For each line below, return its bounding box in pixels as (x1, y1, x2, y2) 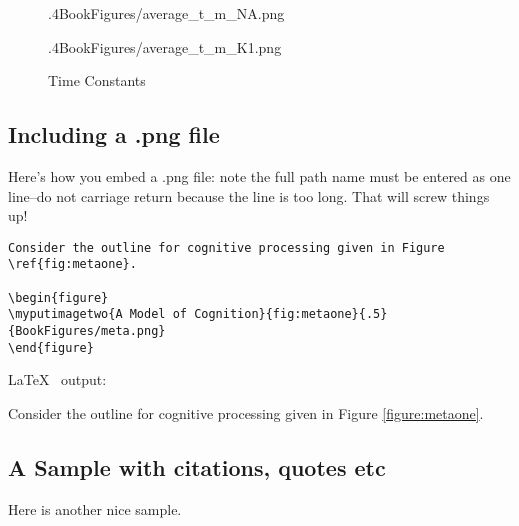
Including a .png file (8, 119, 220, 150)
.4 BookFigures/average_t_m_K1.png (48, 36, 282, 57)
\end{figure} (8, 340, 94, 355)
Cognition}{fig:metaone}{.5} (194, 307, 388, 322)
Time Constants (48, 70, 146, 91)
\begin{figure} (8, 290, 109, 305)
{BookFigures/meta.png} (8, 324, 166, 339)
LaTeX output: (8, 369, 107, 390)
